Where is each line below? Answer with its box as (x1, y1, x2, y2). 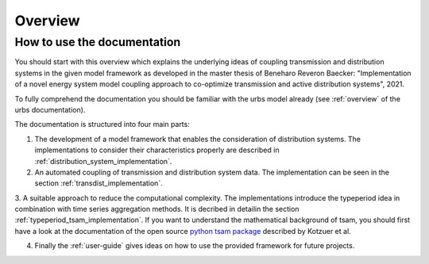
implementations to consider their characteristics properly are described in (34, 145, 280, 155)
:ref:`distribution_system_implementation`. (34, 156, 172, 166)
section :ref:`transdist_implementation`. (34, 178, 163, 188)
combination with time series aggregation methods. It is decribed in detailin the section (14, 205, 300, 214)
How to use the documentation (14, 35, 181, 49)
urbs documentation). (14, 105, 86, 114)
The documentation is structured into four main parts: (14, 120, 190, 129)
